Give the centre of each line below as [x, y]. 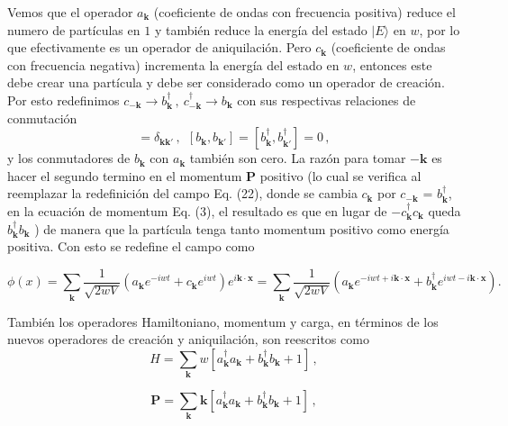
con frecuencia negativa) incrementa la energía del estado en [173, 64]
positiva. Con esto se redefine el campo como [131, 246]
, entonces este [392, 64]
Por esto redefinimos [63, 100]
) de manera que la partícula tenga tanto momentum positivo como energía [242, 228]
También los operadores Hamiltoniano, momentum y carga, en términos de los [223, 321]
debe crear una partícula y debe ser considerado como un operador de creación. [226, 82]
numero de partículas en [74, 29]
